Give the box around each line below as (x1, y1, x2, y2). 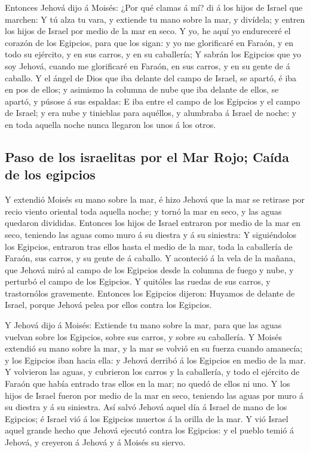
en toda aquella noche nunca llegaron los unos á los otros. (5, 118, 216, 130)
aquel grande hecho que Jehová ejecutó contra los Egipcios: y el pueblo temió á (5, 424, 294, 436)
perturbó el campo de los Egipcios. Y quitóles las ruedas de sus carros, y (5, 275, 271, 288)
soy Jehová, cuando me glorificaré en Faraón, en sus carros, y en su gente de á (5, 59, 290, 72)
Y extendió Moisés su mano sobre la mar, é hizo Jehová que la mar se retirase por (5, 193, 305, 206)
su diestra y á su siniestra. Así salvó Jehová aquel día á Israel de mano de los (5, 401, 287, 413)
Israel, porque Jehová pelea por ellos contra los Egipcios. (5, 298, 212, 311)
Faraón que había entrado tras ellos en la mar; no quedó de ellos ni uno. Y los (5, 377, 290, 390)
